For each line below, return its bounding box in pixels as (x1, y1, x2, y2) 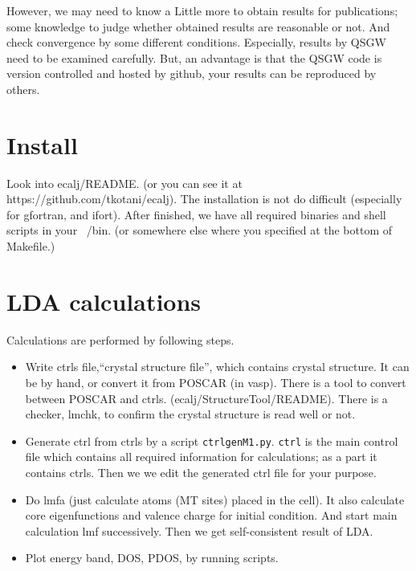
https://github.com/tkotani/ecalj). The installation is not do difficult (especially (6, 190, 402, 207)
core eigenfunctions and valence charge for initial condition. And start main (25, 507, 398, 524)
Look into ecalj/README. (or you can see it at (6, 174, 243, 191)
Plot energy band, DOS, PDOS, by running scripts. (25, 549, 279, 566)
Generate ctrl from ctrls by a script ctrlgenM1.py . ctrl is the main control (25, 432, 398, 449)
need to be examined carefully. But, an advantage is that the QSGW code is (6, 49, 382, 66)
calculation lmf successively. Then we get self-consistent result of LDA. (25, 522, 373, 539)
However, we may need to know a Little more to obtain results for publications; (6, 2, 398, 18)
